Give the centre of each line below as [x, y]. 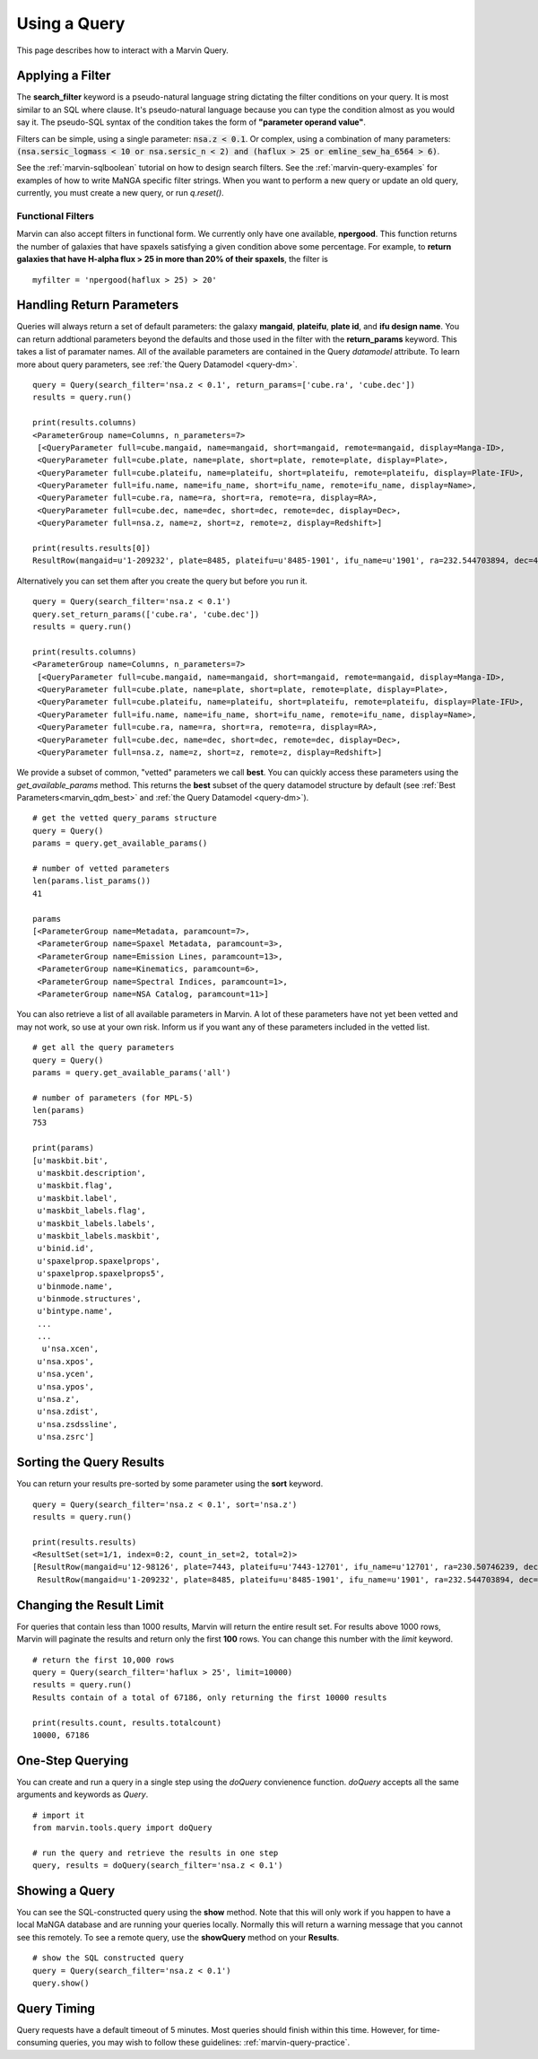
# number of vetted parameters [101, 869]
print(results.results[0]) [92, 548]
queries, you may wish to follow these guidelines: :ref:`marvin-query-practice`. [205, 2043]
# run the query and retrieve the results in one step [156, 1853]
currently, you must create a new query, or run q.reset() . [120, 193]
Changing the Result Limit [91, 1605]
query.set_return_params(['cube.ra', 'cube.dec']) [146, 614]
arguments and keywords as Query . [82, 1794]
